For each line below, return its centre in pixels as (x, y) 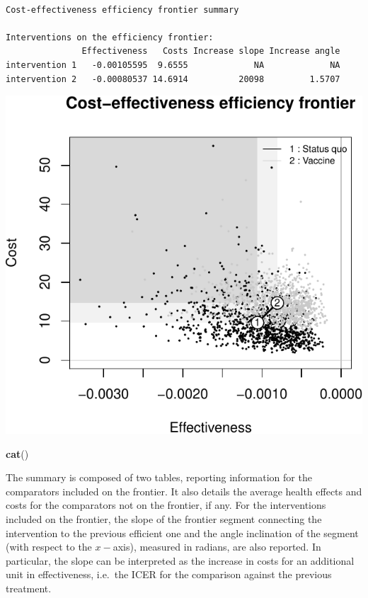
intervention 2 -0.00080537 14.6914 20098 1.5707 (173, 79)
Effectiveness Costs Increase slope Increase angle (211, 51)
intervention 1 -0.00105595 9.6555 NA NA (173, 65)
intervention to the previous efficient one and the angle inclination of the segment (182, 533)
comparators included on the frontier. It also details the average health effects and (184, 491)
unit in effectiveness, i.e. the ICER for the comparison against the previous (169, 574)
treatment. (29, 588)
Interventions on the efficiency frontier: (110, 37)
